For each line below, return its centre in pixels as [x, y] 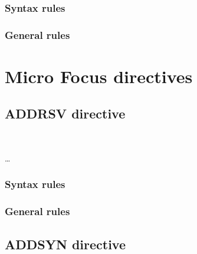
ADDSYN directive [65, 244]
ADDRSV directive [65, 113]
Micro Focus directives [99, 76]
